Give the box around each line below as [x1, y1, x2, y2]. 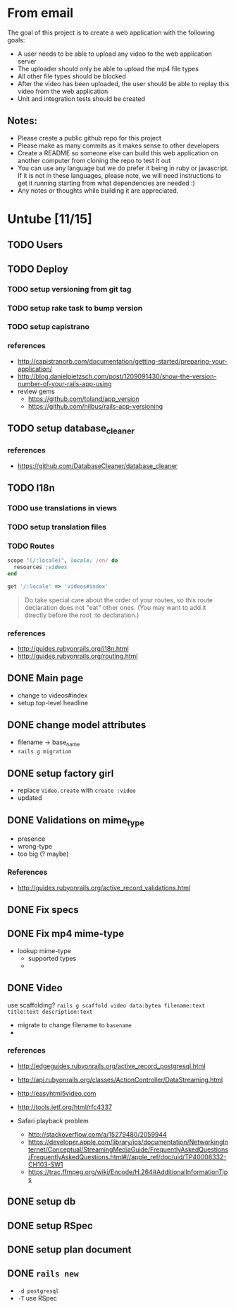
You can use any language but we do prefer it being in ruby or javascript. [17, 164, 229, 172]
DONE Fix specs [7, 904, 79, 916]
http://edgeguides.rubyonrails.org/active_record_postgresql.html [17, 1061, 206, 1070]
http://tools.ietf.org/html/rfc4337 [17, 1103, 113, 1111]
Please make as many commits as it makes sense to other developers [17, 141, 220, 150]
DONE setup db [7, 1195, 76, 1208]
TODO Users [7, 239, 63, 251]
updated [17, 794, 42, 802]
